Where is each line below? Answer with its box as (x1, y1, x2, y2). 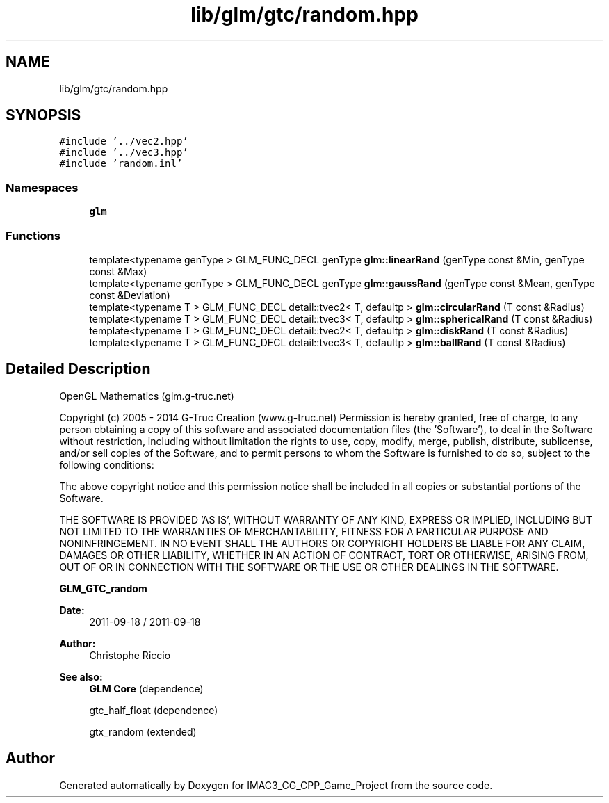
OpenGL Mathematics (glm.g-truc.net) (59, 389, 234, 402)
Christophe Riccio (89, 649, 171, 661)
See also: (59, 670, 103, 683)
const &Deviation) (89, 289, 170, 301)
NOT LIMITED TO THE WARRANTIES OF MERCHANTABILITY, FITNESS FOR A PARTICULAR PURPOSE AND (59, 525, 549, 537)
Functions (6, 228, 60, 243)
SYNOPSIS (6, 106, 81, 124)
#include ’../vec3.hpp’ (59, 147, 188, 159)
